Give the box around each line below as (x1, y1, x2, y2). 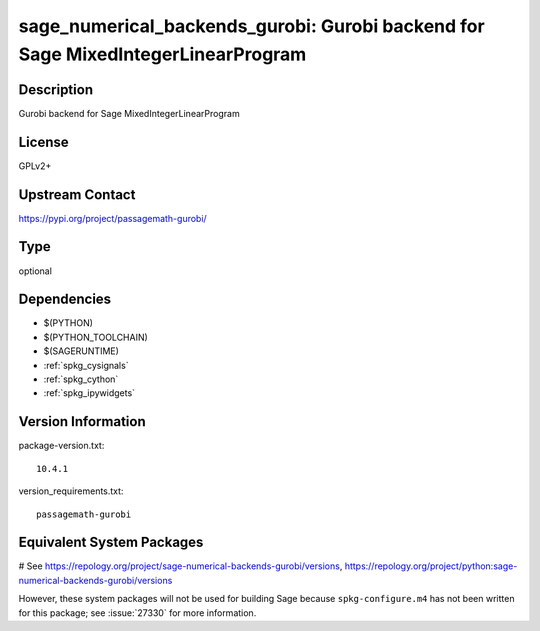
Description (18, 81, 94, 98)
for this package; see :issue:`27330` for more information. (18, 606, 257, 619)
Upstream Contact (18, 186, 136, 203)
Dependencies (18, 291, 112, 308)
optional (18, 265, 52, 277)
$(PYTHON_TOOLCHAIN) (43, 331, 149, 343)
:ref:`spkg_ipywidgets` (43, 387, 135, 399)
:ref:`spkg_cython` (43, 373, 119, 385)
